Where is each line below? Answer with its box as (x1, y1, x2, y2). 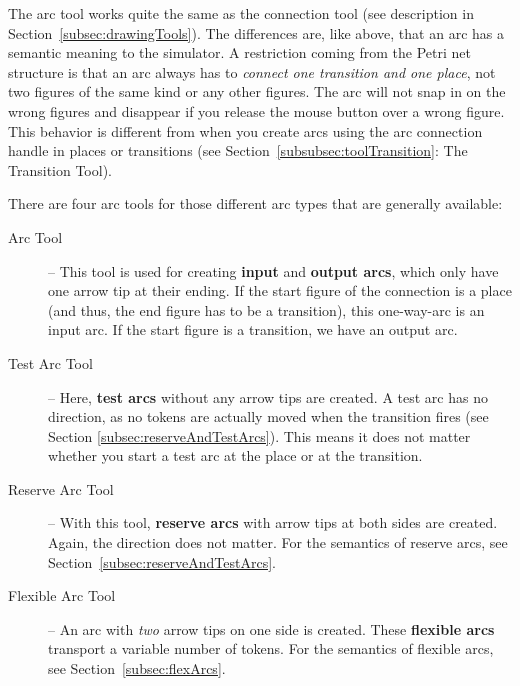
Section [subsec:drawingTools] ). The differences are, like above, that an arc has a (8, 22, 504, 43)
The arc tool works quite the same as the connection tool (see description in (8, 3, 474, 23)
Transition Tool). (8, 159, 112, 180)
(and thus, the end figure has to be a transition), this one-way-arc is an (48, 299, 485, 320)
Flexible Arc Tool (8, 585, 116, 606)
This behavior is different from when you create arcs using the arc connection (8, 120, 483, 141)
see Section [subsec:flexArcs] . (48, 658, 226, 679)
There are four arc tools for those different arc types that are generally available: (8, 193, 503, 214)
